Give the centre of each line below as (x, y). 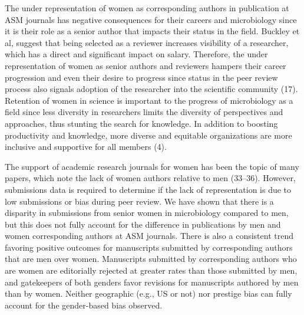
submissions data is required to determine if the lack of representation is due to (148, 189)
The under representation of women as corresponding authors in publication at (147, 8)
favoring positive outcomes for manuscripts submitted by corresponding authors (149, 247)
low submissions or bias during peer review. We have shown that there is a (139, 201)
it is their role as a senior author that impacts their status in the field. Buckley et (152, 31)
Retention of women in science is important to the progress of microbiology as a (149, 100)
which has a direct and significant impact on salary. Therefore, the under (136, 54)
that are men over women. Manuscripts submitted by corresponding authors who (151, 259)
